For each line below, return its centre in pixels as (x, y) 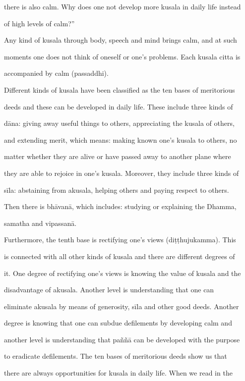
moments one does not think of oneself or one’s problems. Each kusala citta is (122, 56)
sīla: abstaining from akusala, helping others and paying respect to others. (117, 190)
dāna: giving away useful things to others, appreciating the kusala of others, (119, 123)
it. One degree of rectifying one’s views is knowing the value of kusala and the (122, 273)
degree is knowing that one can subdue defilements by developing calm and (118, 323)
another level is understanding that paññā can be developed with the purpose (122, 339)
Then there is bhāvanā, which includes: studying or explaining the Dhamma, (120, 206)
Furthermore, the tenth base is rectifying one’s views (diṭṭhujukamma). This (120, 240)
